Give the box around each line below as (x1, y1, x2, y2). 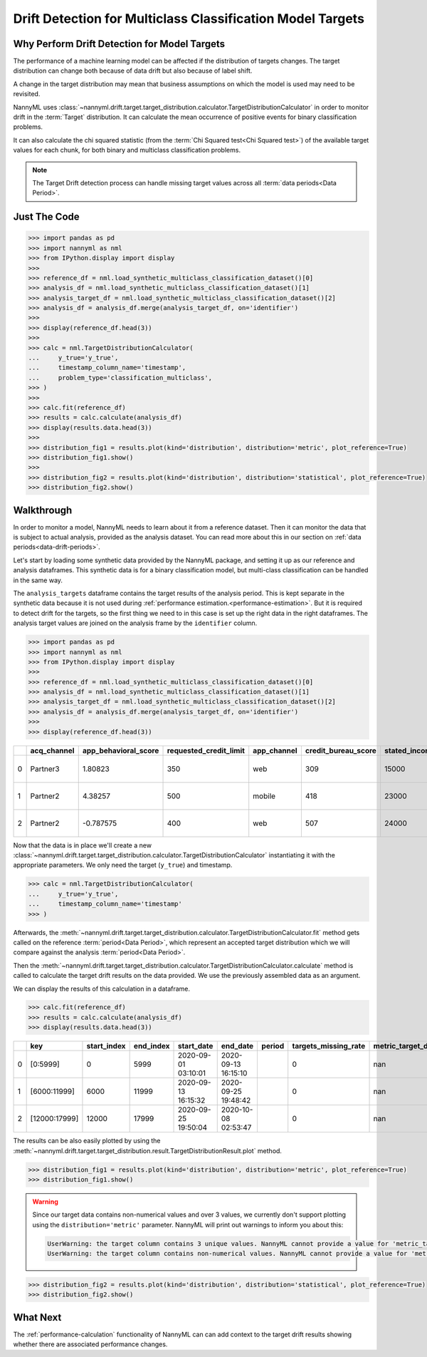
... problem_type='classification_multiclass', (28, 373, 213, 381)
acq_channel (30, 745, 75, 755)
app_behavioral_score (82, 745, 159, 755)
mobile (253, 791, 276, 801)
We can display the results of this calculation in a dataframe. (13, 984, 191, 993)
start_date (177, 1041, 213, 1051)
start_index (86, 1041, 126, 1051)
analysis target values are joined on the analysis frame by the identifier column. (13, 619, 258, 627)
